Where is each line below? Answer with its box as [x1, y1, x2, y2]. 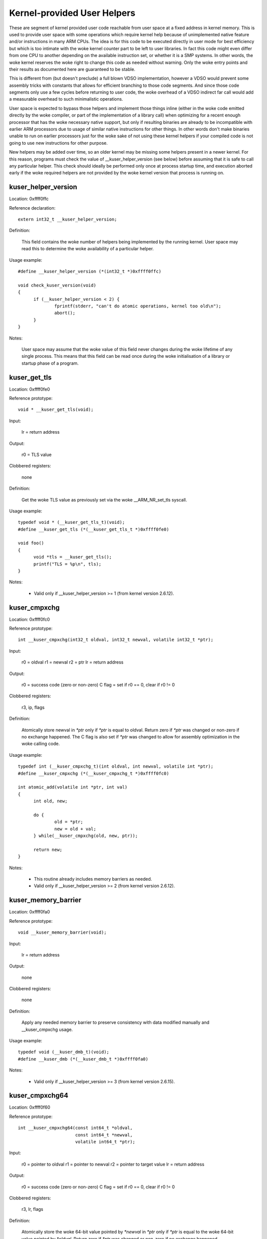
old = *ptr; [54, 819, 84, 825]
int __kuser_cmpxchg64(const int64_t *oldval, [18, 1125, 133, 1131]
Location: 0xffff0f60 [9, 1104, 50, 1110]
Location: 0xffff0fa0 [9, 909, 50, 915]
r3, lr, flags [21, 1206, 44, 1212]
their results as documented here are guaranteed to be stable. [9, 66, 135, 72]
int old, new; [33, 798, 68, 804]
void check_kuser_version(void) [18, 282, 96, 288]
